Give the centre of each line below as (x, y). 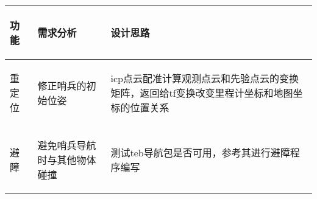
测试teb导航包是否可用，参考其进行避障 (200, 152)
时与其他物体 (67, 160)
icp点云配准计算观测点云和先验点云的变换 (205, 78)
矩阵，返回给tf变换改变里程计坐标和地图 (202, 93)
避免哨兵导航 (67, 145)
